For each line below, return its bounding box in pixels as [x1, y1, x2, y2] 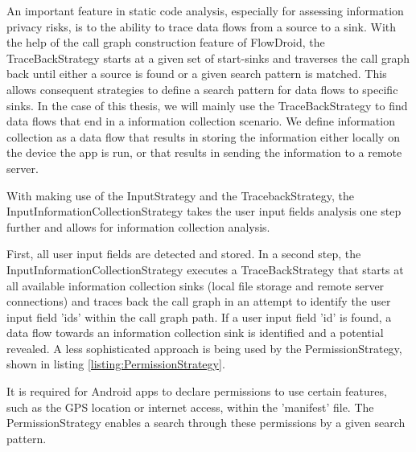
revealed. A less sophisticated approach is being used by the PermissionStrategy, [6, 339, 402, 356]
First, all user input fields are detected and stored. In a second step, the [6, 245, 361, 262]
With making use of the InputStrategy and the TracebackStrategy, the [6, 187, 354, 203]
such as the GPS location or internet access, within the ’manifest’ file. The [6, 398, 374, 415]
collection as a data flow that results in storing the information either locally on [6, 128, 400, 145]
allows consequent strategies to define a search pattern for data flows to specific [6, 80, 398, 97]
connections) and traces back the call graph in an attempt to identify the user [6, 293, 391, 310]
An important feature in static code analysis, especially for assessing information [6, 2, 404, 18]
